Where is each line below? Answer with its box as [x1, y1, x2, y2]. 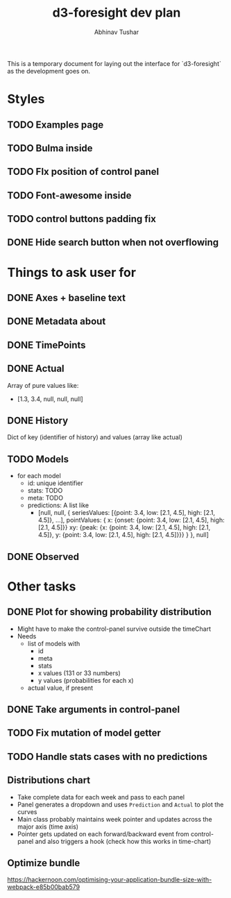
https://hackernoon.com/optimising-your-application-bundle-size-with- [7, 876, 212, 884]
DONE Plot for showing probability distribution [7, 606, 212, 618]
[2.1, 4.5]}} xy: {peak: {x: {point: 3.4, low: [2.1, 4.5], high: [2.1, [37, 523, 211, 532]
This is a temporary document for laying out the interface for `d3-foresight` [7, 59, 222, 67]
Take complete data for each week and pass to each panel [17, 793, 185, 801]
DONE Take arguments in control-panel [7, 704, 180, 715]
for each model [17, 472, 61, 480]
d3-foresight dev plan [52, 5, 181, 21]
